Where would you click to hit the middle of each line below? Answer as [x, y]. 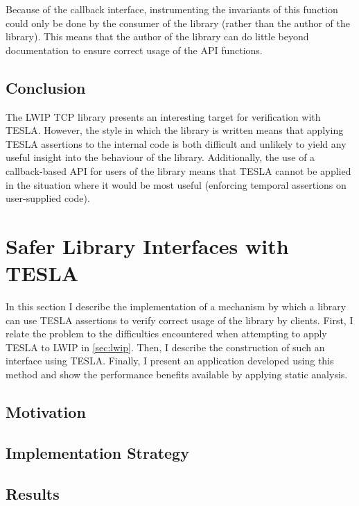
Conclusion [46, 87]
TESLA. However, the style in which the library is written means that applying [175, 130]
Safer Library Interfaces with [147, 245]
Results [33, 493]
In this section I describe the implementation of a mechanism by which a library [176, 306]
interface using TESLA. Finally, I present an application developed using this [170, 361]
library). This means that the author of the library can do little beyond [157, 36]
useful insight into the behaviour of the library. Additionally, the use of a [160, 157]
